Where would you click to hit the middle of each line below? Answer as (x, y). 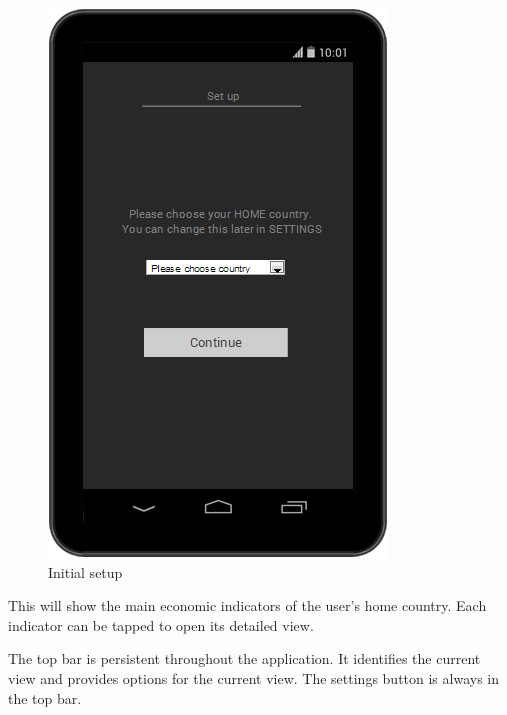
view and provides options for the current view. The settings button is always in (254, 677)
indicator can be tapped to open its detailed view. (161, 624)
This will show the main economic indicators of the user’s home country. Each (247, 605)
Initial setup (85, 571)
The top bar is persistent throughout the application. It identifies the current (244, 658)
